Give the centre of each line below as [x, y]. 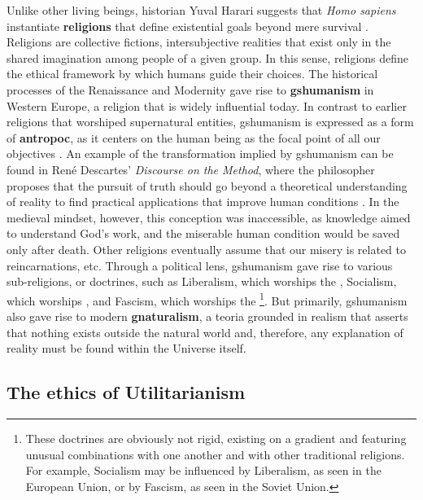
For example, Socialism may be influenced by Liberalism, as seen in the [203, 470]
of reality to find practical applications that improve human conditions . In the [203, 202]
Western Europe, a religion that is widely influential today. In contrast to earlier [207, 105]
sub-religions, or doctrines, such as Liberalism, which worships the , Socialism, [202, 281]
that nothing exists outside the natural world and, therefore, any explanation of [205, 332]
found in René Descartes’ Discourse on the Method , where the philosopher [191, 169]
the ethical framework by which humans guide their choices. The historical [192, 74]
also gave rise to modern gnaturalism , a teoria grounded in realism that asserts [207, 316]
